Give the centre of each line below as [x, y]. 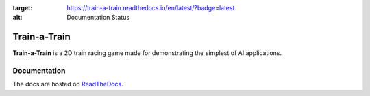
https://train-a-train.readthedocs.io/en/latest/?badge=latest [151, 8]
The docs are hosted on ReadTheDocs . [68, 84]
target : [23, 8]
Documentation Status [98, 18]
